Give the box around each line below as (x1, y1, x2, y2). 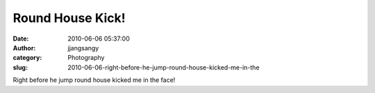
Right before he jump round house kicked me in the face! (12, 76, 176, 84)
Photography (67, 54, 105, 62)
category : (12, 54, 42, 62)
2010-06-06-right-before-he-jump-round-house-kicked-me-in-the (67, 63, 260, 72)
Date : (12, 34, 29, 43)
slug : (12, 63, 28, 72)
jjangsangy (67, 43, 99, 52)
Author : (12, 43, 36, 52)
